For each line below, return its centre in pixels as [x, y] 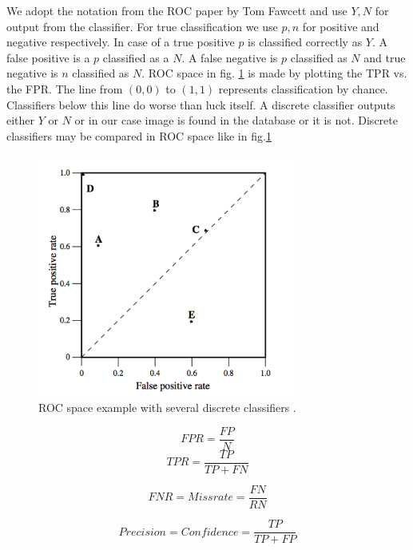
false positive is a [48, 57]
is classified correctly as [305, 42]
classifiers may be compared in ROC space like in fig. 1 [139, 135]
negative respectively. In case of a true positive [121, 42]
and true [385, 57]
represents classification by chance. [303, 88]
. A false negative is [230, 57]
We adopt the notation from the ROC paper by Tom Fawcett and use [177, 10]
